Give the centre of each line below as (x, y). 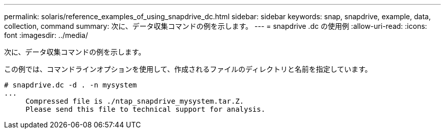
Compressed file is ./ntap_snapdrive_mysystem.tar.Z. (135, 101)
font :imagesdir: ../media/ (46, 35)
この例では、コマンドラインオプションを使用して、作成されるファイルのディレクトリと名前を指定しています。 (188, 69)
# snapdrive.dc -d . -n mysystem (71, 85)
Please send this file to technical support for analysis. (146, 109)
